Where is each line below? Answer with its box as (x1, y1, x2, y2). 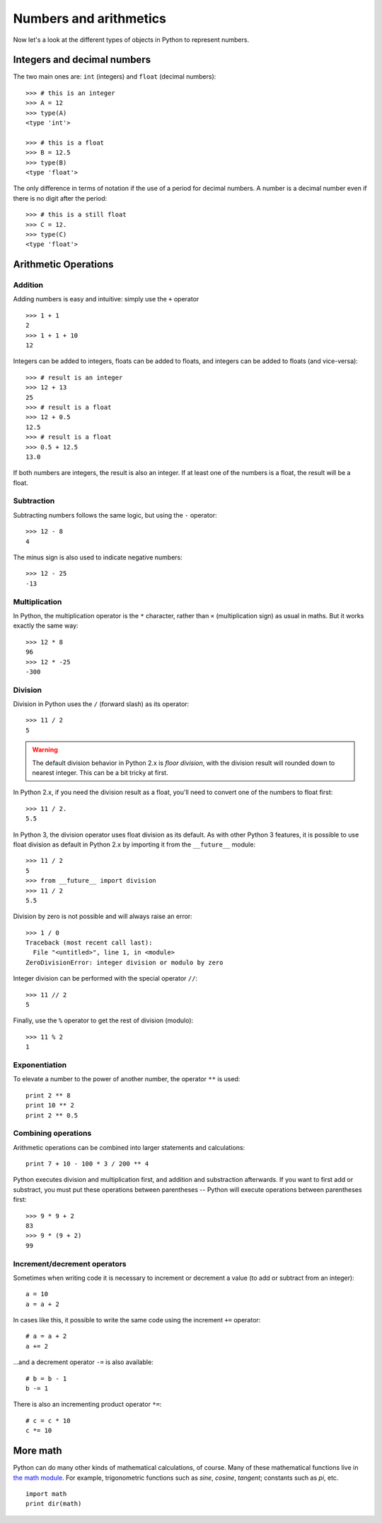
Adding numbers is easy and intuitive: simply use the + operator (13, 295, 199, 303)
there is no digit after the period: (13, 194, 108, 202)
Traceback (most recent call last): (25, 939, 153, 947)
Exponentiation (13, 1060, 67, 1070)
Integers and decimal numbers (13, 54, 151, 66)
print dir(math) (25, 1500, 82, 1508)
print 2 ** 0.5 (25, 1111, 79, 1120)
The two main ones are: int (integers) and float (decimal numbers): (13, 72, 216, 81)
